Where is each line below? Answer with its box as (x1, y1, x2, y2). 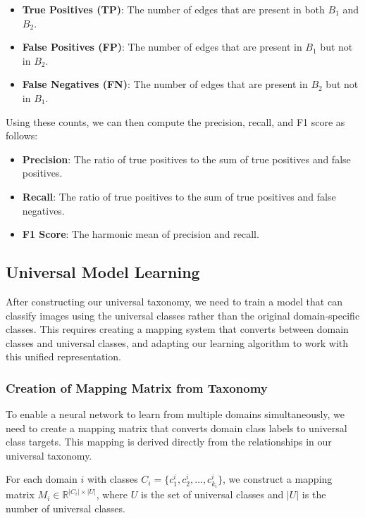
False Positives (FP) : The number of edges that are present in (22, 39, 302, 54)
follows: (6, 128, 38, 143)
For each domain (6, 472, 78, 486)
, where (96, 487, 128, 502)
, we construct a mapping (223, 472, 333, 486)
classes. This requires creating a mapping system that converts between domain (6, 322, 349, 336)
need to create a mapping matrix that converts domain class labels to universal (6, 420, 347, 435)
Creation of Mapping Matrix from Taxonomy (6, 379, 268, 396)
